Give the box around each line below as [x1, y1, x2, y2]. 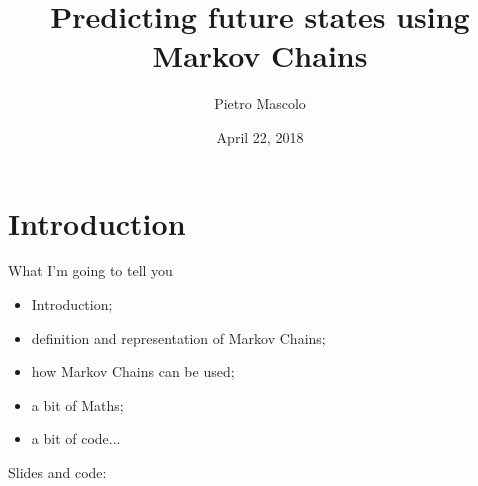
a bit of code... [31, 428, 121, 449]
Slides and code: [8, 462, 107, 482]
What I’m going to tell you [8, 260, 173, 281]
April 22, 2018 [216, 126, 304, 147]
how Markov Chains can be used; [31, 361, 235, 382]
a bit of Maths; [31, 394, 124, 415]
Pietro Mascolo [214, 93, 306, 114]
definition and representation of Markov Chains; [31, 327, 326, 348]
